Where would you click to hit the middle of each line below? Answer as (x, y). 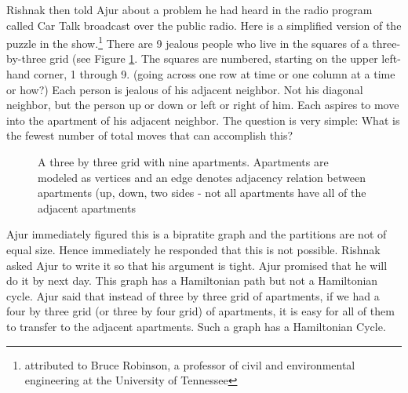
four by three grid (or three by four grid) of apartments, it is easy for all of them (200, 311)
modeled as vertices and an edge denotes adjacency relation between (202, 177)
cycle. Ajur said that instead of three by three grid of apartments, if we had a (193, 295)
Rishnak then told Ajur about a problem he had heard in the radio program (189, 9)
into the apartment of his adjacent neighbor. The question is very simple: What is (203, 120)
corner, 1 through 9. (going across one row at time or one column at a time (215, 74)
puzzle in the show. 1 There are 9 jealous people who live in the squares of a (188, 42)
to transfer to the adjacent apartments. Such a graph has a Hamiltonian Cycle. (196, 326)
